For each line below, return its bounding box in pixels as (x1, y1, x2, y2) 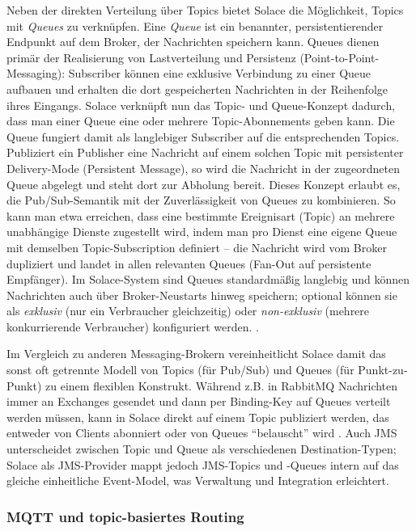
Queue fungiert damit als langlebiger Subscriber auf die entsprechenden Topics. (6, 128, 400, 145)
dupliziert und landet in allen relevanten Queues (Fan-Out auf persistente (6, 255, 371, 272)
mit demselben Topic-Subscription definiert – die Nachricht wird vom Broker (6, 238, 387, 255)
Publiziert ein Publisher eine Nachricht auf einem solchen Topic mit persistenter (6, 144, 404, 161)
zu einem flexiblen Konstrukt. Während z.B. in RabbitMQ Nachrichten (45, 377, 398, 394)
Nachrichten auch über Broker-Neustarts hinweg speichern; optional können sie (6, 286, 397, 303)
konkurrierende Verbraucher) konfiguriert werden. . (6, 318, 259, 335)
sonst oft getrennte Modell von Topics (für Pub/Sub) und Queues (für (6, 361, 354, 378)
